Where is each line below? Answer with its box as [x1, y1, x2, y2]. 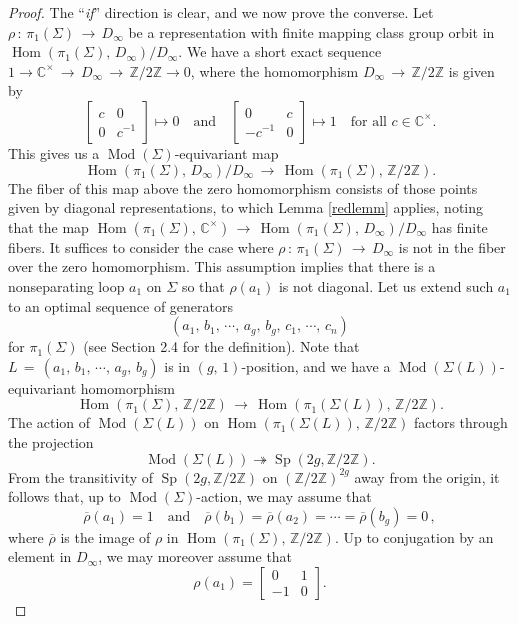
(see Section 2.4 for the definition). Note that [83, 336, 360, 357]
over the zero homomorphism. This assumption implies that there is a [8, 256, 436, 277]
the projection [8, 431, 94, 452]
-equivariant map [174, 142, 279, 163]
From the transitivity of [8, 466, 154, 487]
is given [448, 60, 495, 81]
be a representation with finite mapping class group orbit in [128, 21, 495, 42]
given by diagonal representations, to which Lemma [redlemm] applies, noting [8, 197, 484, 218]
